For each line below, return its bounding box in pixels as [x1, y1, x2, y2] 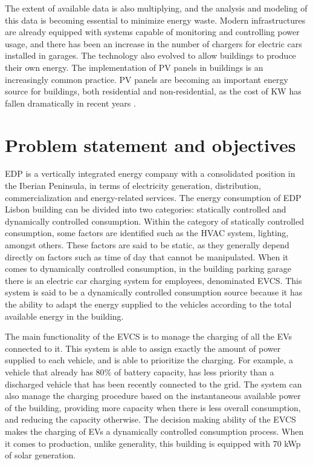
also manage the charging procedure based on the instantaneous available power [5, 389, 301, 402]
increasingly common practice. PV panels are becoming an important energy [5, 73, 288, 85]
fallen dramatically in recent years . [5, 96, 136, 109]
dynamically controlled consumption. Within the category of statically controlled [5, 214, 304, 227]
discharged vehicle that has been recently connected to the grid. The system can [5, 377, 302, 390]
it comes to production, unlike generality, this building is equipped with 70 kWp [5, 437, 301, 449]
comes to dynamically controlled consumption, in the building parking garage [5, 262, 291, 275]
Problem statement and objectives [5, 132, 296, 157]
